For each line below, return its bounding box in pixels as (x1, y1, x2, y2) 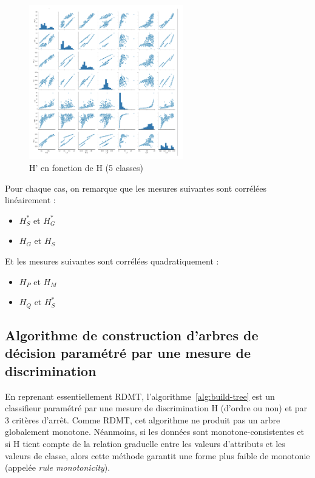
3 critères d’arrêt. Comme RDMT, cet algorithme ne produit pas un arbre (5, 413, 280, 426)
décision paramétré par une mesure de (5, 343, 251, 362)
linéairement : (5, 194, 56, 206)
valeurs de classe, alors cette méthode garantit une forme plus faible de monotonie (5, 449, 310, 462)
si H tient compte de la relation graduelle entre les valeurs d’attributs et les (5, 437, 285, 449)
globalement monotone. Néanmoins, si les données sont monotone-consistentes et (5, 425, 304, 438)
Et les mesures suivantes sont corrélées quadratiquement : (5, 254, 219, 267)
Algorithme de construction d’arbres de (5, 325, 259, 344)
